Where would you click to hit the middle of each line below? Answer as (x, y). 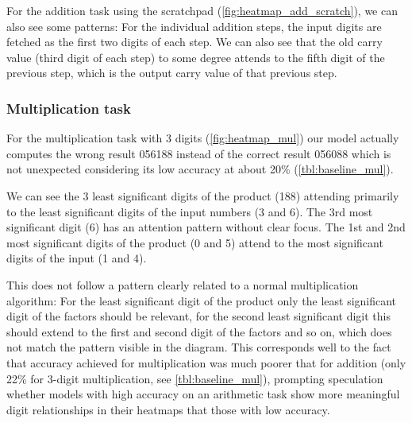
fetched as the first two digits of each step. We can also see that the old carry (194, 42)
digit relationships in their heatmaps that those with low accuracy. (168, 409)
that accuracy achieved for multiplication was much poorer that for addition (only (206, 362)
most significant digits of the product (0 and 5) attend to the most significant (195, 242)
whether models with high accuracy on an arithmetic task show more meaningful (203, 394)
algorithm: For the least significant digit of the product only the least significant (202, 300)
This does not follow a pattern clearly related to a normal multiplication (183, 284)
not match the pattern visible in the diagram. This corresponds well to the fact (199, 347)
